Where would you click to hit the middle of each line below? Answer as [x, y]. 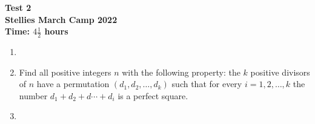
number [33, 95]
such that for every [207, 84]
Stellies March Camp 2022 [61, 19]
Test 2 [18, 7]
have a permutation [73, 84]
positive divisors [280, 72]
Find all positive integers [65, 72]
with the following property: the [181, 72]
